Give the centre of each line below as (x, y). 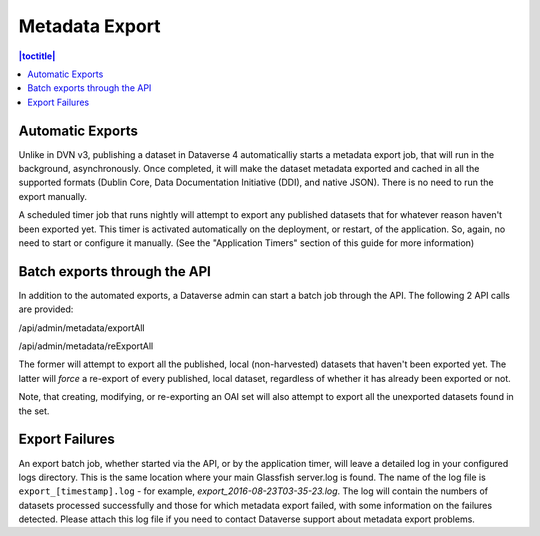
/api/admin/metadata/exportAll (81, 327)
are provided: (46, 309)
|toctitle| (37, 56)
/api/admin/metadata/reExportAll (86, 346)
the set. (34, 411)
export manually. (53, 196)
